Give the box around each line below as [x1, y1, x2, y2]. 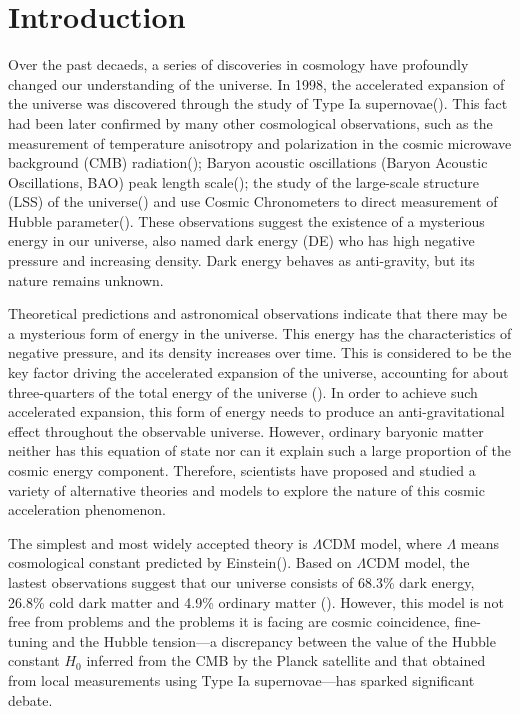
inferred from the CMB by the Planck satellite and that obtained [86, 650, 486, 671]
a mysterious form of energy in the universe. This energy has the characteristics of [8, 322, 512, 343]
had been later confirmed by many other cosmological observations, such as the [8, 112, 493, 133]
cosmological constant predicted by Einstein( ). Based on [8, 552, 352, 573]
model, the [404, 552, 470, 573]
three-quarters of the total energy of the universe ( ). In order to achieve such [8, 381, 478, 402]
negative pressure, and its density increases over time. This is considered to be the [8, 342, 512, 363]
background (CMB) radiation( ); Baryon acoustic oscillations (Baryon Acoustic [8, 152, 488, 173]
